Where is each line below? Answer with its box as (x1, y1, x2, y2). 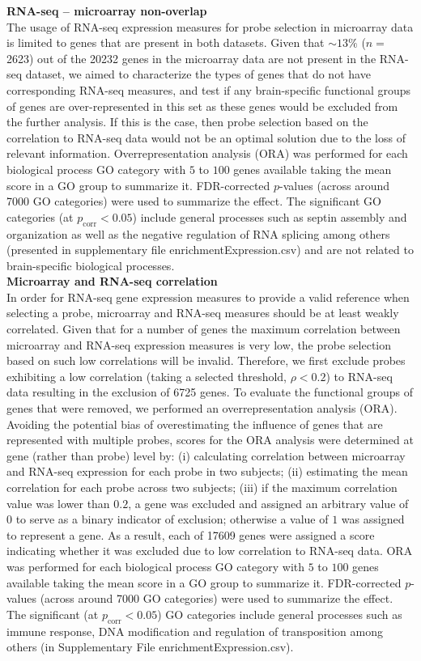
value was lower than (6, 494, 110, 511)
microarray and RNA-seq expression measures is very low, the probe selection (6, 336, 392, 353)
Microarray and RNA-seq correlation (6, 273, 218, 290)
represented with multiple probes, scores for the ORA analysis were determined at (6, 431, 414, 448)
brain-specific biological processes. (6, 256, 175, 273)
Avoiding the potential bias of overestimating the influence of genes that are (6, 415, 383, 432)
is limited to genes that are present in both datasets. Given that (6, 34, 325, 51)
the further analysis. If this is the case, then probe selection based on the (6, 113, 368, 130)
